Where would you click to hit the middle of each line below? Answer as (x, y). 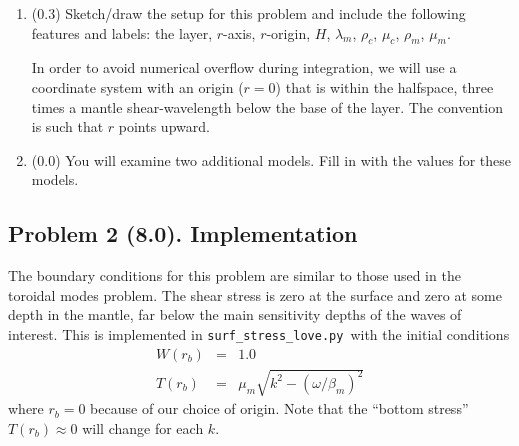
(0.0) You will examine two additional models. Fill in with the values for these (271, 159)
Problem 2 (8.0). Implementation (183, 233)
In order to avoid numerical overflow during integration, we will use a (244, 67)
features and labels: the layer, (122, 32)
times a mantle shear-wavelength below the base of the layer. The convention (267, 106)
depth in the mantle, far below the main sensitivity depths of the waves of (235, 314)
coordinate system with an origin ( (137, 86)
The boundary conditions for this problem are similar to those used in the (234, 275)
